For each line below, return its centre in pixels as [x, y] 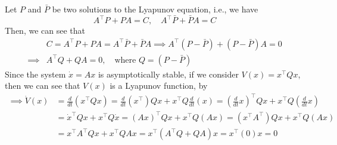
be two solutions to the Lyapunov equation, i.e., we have [155, 9]
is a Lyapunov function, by [159, 86]
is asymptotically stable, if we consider [168, 74]
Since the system [35, 74]
